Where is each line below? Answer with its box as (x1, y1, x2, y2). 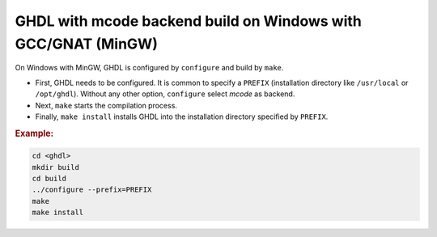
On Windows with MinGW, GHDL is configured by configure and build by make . (15, 63, 284, 73)
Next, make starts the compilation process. (35, 100, 178, 110)
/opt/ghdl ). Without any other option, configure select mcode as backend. (35, 89, 295, 99)
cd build (32, 174, 67, 183)
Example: (15, 128, 54, 139)
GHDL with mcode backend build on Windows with (15, 12, 362, 30)
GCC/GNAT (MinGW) (15, 35, 158, 53)
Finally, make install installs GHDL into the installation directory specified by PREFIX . (35, 112, 329, 121)
